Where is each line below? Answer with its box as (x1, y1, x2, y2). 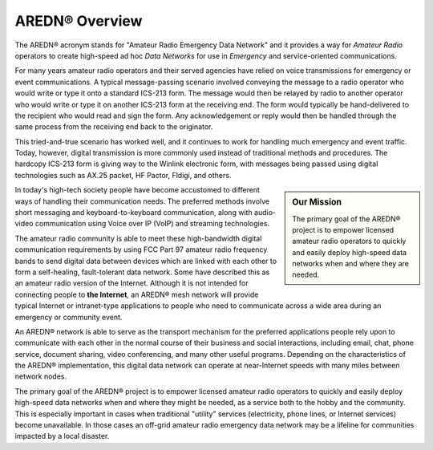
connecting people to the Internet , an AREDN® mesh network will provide (14, 290, 259, 299)
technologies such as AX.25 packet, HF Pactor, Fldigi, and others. (14, 170, 232, 180)
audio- (253, 208, 277, 217)
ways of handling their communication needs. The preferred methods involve (14, 197, 270, 206)
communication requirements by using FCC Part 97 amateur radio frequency (14, 245, 268, 254)
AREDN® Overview (14, 12, 143, 30)
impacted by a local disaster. (14, 432, 110, 441)
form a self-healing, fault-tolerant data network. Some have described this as (14, 267, 270, 277)
